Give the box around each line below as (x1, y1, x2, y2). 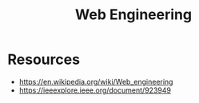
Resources (7, 50, 81, 69)
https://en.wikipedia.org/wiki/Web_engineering (18, 77, 173, 86)
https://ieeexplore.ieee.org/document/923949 (18, 85, 171, 95)
